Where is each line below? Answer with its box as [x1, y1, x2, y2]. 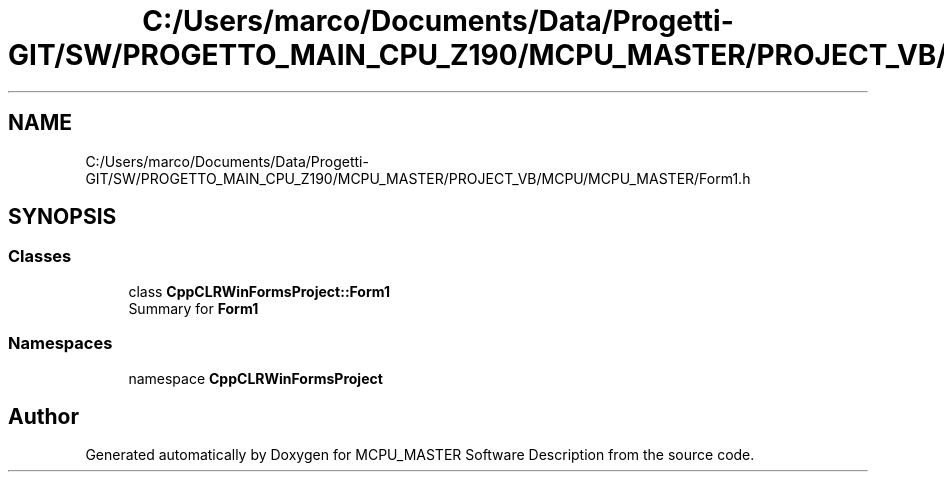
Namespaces [8, 333, 113, 354]
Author [8, 403, 79, 429]
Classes [8, 246, 72, 267]
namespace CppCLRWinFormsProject [128, 369, 383, 387]
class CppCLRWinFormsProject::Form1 [128, 282, 391, 300]
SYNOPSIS [8, 204, 117, 230]
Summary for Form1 [128, 299, 259, 317]
